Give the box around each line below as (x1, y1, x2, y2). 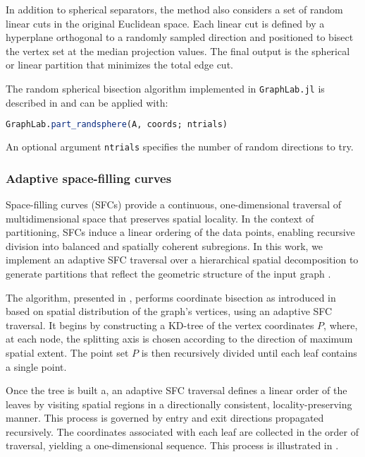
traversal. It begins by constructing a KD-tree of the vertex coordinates (6, 317, 314, 332)
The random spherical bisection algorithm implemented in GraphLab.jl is (6, 81, 325, 95)
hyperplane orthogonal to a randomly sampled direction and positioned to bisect (6, 30, 354, 44)
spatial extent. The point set (6, 345, 129, 360)
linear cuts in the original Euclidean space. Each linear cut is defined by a (6, 16, 325, 30)
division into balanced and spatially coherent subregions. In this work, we (6, 238, 323, 253)
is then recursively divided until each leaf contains (141, 345, 357, 360)
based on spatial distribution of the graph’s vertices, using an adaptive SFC (6, 304, 333, 319)
